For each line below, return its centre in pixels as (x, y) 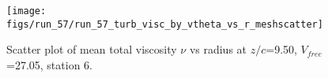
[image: (26, 11)
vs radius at (218, 49)
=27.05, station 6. (49, 64)
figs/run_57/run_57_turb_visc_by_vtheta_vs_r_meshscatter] (165, 24)
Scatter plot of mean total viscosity (92, 49)
